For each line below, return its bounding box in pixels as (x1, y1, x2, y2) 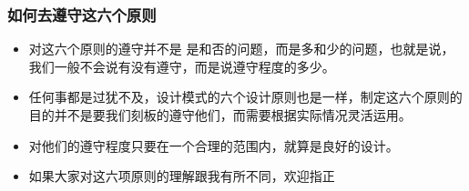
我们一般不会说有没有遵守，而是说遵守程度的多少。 (28, 56, 335, 75)
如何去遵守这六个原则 (7, 3, 157, 25)
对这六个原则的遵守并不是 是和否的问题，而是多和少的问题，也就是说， (28, 39, 454, 58)
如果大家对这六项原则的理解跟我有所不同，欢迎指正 (28, 166, 335, 186)
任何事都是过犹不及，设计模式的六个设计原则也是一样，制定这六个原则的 (28, 87, 463, 106)
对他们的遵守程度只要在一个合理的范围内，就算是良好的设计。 (28, 136, 399, 155)
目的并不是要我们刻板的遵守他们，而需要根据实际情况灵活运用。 (28, 106, 412, 124)
